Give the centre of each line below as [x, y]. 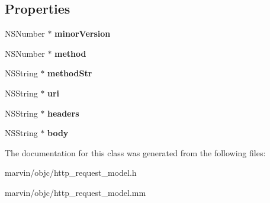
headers [63, 113]
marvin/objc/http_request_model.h [71, 173]
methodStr [70, 73]
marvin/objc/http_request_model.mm [75, 192]
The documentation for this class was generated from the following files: [135, 152]
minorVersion [83, 33]
